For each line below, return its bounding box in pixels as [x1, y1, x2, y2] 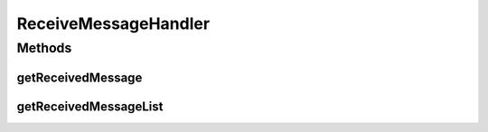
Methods [16, 40, 72, 56]
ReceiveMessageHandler [16, 14, 211, 33]
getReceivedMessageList [16, 99, 164, 114]
